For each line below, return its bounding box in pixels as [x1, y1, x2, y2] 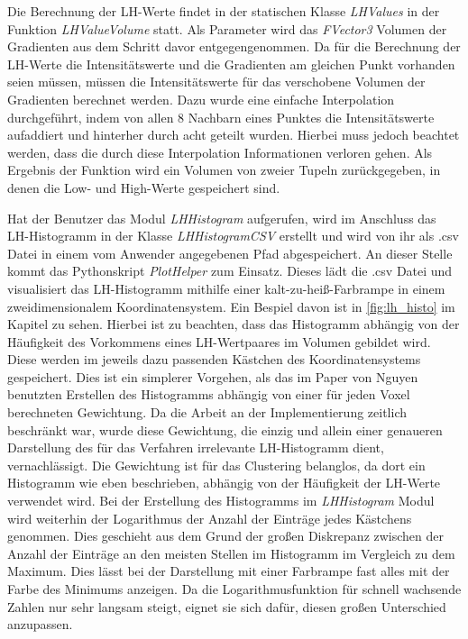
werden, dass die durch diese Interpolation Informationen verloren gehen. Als [7, 142, 433, 161]
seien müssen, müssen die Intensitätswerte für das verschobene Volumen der [7, 72, 426, 91]
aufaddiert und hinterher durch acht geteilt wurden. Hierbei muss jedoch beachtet [7, 125, 460, 144]
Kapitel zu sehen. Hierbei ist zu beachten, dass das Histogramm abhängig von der [7, 315, 460, 333]
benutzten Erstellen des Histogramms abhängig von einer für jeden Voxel [7, 385, 410, 404]
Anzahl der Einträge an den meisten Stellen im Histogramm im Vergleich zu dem [7, 543, 455, 562]
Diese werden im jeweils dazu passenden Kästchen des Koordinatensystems [7, 350, 421, 369]
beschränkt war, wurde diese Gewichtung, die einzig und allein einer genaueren [7, 420, 443, 439]
